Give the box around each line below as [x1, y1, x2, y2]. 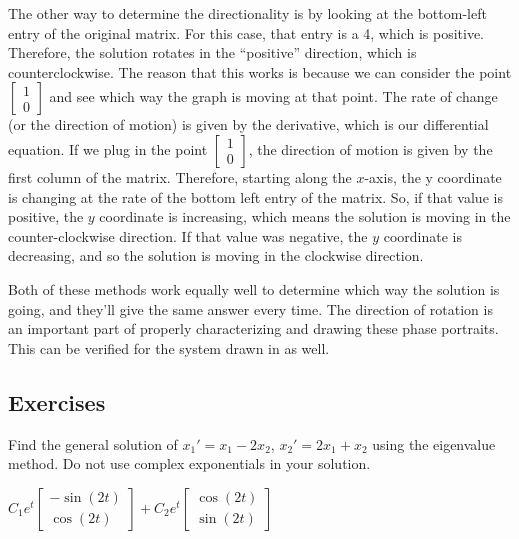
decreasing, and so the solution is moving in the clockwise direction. [8, 245, 424, 266]
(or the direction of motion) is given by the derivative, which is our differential [8, 114, 489, 135]
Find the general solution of [8, 433, 178, 454]
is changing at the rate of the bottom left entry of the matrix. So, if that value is [8, 186, 503, 207]
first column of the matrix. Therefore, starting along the [8, 166, 352, 187]
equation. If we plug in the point [8, 138, 208, 159]
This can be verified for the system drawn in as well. [8, 337, 330, 358]
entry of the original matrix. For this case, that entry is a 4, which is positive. [8, 22, 484, 43]
